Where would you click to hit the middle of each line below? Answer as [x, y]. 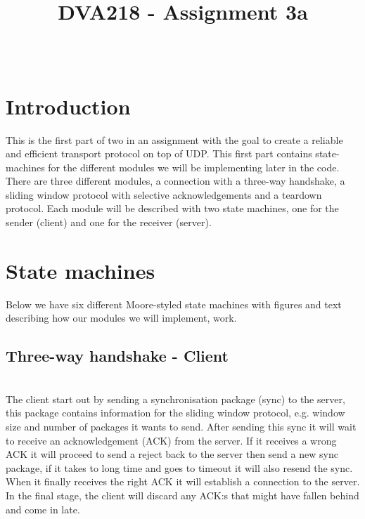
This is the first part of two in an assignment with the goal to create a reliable [174, 139]
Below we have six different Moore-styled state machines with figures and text [174, 304]
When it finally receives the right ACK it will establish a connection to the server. [183, 481]
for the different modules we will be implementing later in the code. [194, 167]
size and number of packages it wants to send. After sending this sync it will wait [181, 426]
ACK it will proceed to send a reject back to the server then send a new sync [172, 454]
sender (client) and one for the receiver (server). [109, 222]
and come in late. [43, 509]
